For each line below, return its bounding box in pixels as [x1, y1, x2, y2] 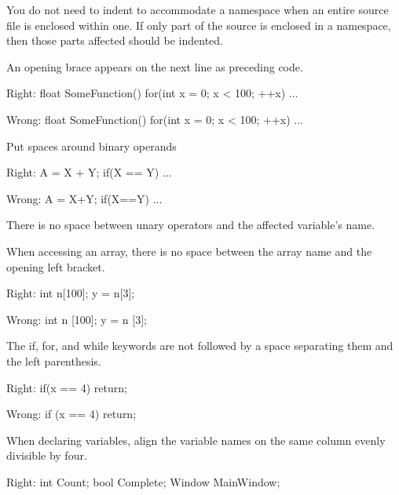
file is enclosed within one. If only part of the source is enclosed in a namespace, [6, 16, 391, 33]
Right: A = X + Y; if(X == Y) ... [6, 164, 172, 180]
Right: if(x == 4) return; [6, 379, 127, 395]
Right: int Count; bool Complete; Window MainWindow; [6, 473, 280, 490]
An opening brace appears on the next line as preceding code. [6, 58, 303, 75]
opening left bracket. [6, 258, 105, 275]
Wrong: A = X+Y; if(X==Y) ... [6, 190, 163, 206]
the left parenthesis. [6, 352, 101, 369]
